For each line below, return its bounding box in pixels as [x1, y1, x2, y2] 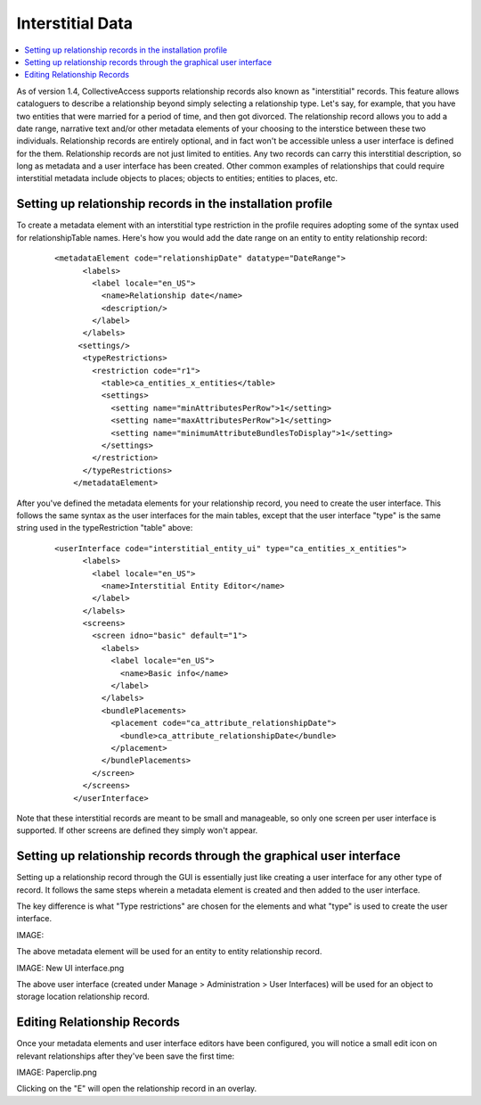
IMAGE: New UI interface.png [16, 962, 125, 973]
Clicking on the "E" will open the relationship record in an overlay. [16, 1084, 257, 1094]
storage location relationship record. [16, 991, 151, 1002]
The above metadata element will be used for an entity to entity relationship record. [16, 946, 322, 957]
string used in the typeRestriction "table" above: [16, 523, 193, 533]
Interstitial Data [16, 13, 134, 33]
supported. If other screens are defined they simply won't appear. [16, 825, 258, 836]
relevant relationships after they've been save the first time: [16, 1051, 235, 1061]
